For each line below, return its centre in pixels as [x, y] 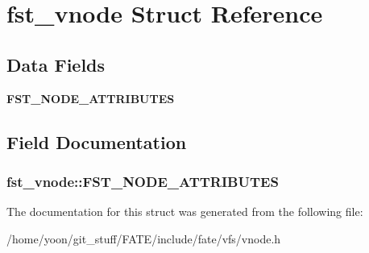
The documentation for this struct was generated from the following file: [185, 212]
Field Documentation [97, 141]
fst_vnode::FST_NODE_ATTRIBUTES [143, 181]
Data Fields [56, 64]
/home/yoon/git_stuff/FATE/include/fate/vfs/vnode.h [144, 238]
